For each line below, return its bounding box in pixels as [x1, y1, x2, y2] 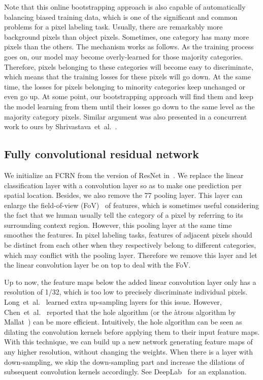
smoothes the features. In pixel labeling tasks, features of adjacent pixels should [4, 229, 252, 240]
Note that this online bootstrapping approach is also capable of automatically [4, 2, 246, 12]
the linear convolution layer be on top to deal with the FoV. [4, 259, 191, 270]
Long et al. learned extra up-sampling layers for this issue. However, [4, 297, 222, 307]
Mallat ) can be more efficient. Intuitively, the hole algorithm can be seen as [4, 316, 242, 327]
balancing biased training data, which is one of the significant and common [4, 11, 238, 22]
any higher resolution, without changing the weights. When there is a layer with [4, 346, 253, 357]
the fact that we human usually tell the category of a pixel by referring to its [4, 210, 243, 220]
